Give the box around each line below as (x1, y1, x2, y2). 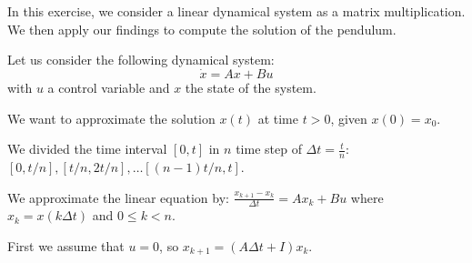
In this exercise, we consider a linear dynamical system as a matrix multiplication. (7, 2, 466, 20)
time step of (236, 139, 302, 158)
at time (257, 108, 298, 127)
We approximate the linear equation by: (7, 187, 229, 207)
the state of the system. (185, 78, 316, 96)
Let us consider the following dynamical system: (7, 50, 275, 69)
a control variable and (47, 78, 170, 96)
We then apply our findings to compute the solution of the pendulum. (7, 19, 397, 38)
